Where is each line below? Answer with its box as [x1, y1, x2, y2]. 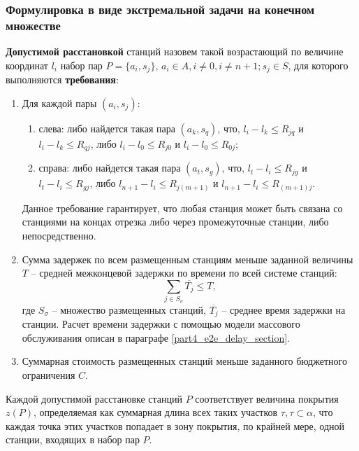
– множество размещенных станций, [52, 302, 206, 317]
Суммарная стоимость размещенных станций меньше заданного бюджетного [22, 354, 347, 368]
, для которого [288, 57, 349, 72]
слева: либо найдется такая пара [38, 120, 175, 135]
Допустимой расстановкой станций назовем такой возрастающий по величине [6, 44, 344, 59]
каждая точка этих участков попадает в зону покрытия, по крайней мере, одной [6, 418, 344, 433]
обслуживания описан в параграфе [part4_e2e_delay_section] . [22, 330, 290, 345]
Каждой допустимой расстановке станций [6, 391, 183, 405]
